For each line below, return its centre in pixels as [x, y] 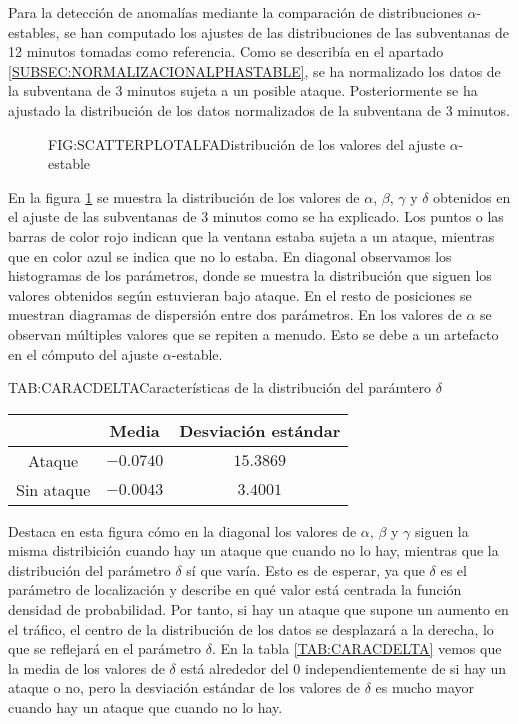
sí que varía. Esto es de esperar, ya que [305, 569]
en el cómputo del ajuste [83, 353]
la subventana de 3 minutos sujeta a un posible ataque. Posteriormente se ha [243, 90]
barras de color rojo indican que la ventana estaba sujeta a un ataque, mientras [251, 235]
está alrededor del [234, 667]
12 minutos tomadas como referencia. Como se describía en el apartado [226, 51]
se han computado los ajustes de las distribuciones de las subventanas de [287, 31]
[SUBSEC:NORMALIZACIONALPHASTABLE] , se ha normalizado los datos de [254, 70]
